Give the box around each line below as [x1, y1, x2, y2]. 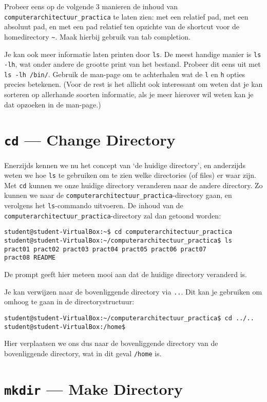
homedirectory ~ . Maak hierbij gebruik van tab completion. [4, 31, 190, 42]
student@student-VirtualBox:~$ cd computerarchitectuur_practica [4, 228, 232, 236]
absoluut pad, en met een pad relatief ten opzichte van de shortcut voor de [4, 21, 239, 32]
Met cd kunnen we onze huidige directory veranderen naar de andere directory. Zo [4, 179, 263, 190]
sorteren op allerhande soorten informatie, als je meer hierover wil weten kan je [4, 89, 254, 100]
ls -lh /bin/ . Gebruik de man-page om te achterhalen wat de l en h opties [4, 68, 245, 79]
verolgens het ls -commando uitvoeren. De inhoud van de [4, 200, 183, 211]
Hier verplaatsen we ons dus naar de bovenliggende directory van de [4, 338, 218, 349]
